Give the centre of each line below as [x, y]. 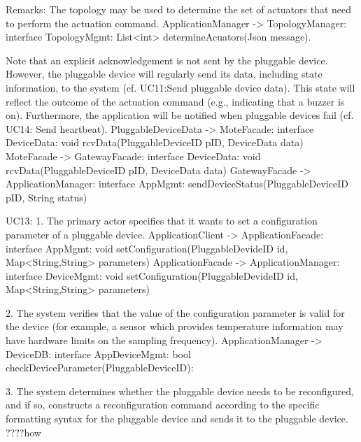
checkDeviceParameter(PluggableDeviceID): [100, 368]
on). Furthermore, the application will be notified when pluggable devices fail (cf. [180, 115]
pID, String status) [47, 197]
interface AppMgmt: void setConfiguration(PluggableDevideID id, [147, 248]
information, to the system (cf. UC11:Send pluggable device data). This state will [180, 87]
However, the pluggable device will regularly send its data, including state [164, 74]
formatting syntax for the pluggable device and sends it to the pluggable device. [177, 419]
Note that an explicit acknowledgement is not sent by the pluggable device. [167, 60]
